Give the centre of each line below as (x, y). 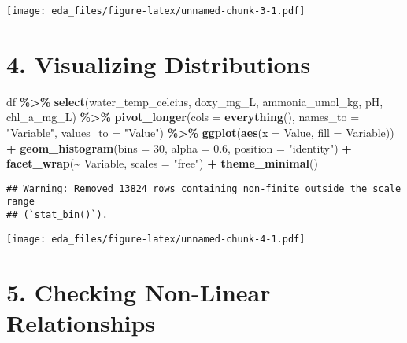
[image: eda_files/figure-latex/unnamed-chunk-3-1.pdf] (156, 11)
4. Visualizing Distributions (159, 63)
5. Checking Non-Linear (139, 291)
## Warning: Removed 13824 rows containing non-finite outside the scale (204, 188)
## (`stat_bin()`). (57, 215)
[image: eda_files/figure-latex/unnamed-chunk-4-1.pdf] (156, 239)
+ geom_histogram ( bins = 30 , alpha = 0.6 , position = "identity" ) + (179, 148)
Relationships (81, 322)
